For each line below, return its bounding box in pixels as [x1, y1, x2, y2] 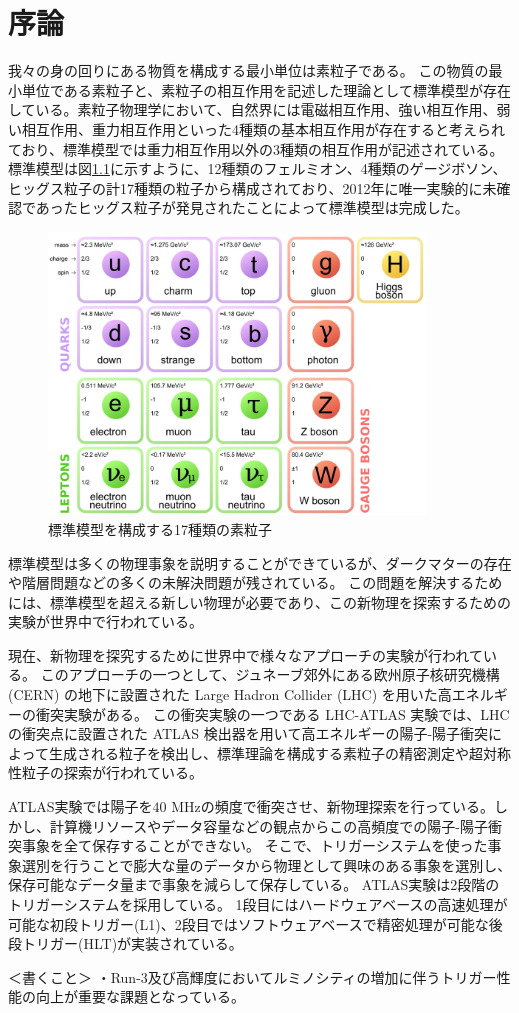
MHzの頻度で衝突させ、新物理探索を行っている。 [171, 796, 494, 817]
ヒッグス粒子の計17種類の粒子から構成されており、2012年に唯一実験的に [8, 177, 483, 198]
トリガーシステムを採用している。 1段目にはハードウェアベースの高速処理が [8, 894, 508, 915]
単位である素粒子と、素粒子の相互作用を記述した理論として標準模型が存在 [21, 79, 511, 100]
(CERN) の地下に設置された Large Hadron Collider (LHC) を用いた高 [8, 684, 452, 705]
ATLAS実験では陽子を [8, 796, 153, 817]
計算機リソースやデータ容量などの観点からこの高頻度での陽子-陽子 [49, 815, 488, 836]
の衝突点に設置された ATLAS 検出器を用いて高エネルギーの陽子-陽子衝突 [8, 723, 489, 744]
